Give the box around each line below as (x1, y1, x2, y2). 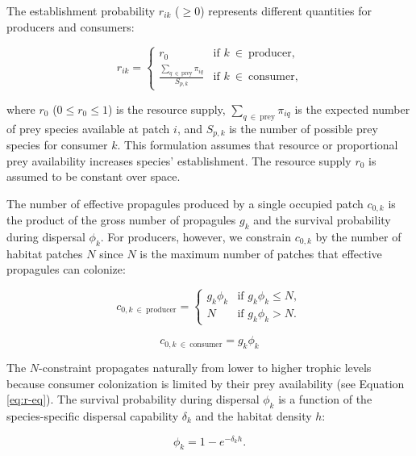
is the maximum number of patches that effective (139, 245, 382, 261)
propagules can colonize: (6, 261, 126, 278)
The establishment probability (6, 2, 156, 19)
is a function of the (278, 391, 372, 408)
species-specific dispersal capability (6, 407, 179, 424)
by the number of (315, 228, 401, 245)
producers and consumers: (6, 18, 135, 35)
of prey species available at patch (6, 119, 170, 136)
